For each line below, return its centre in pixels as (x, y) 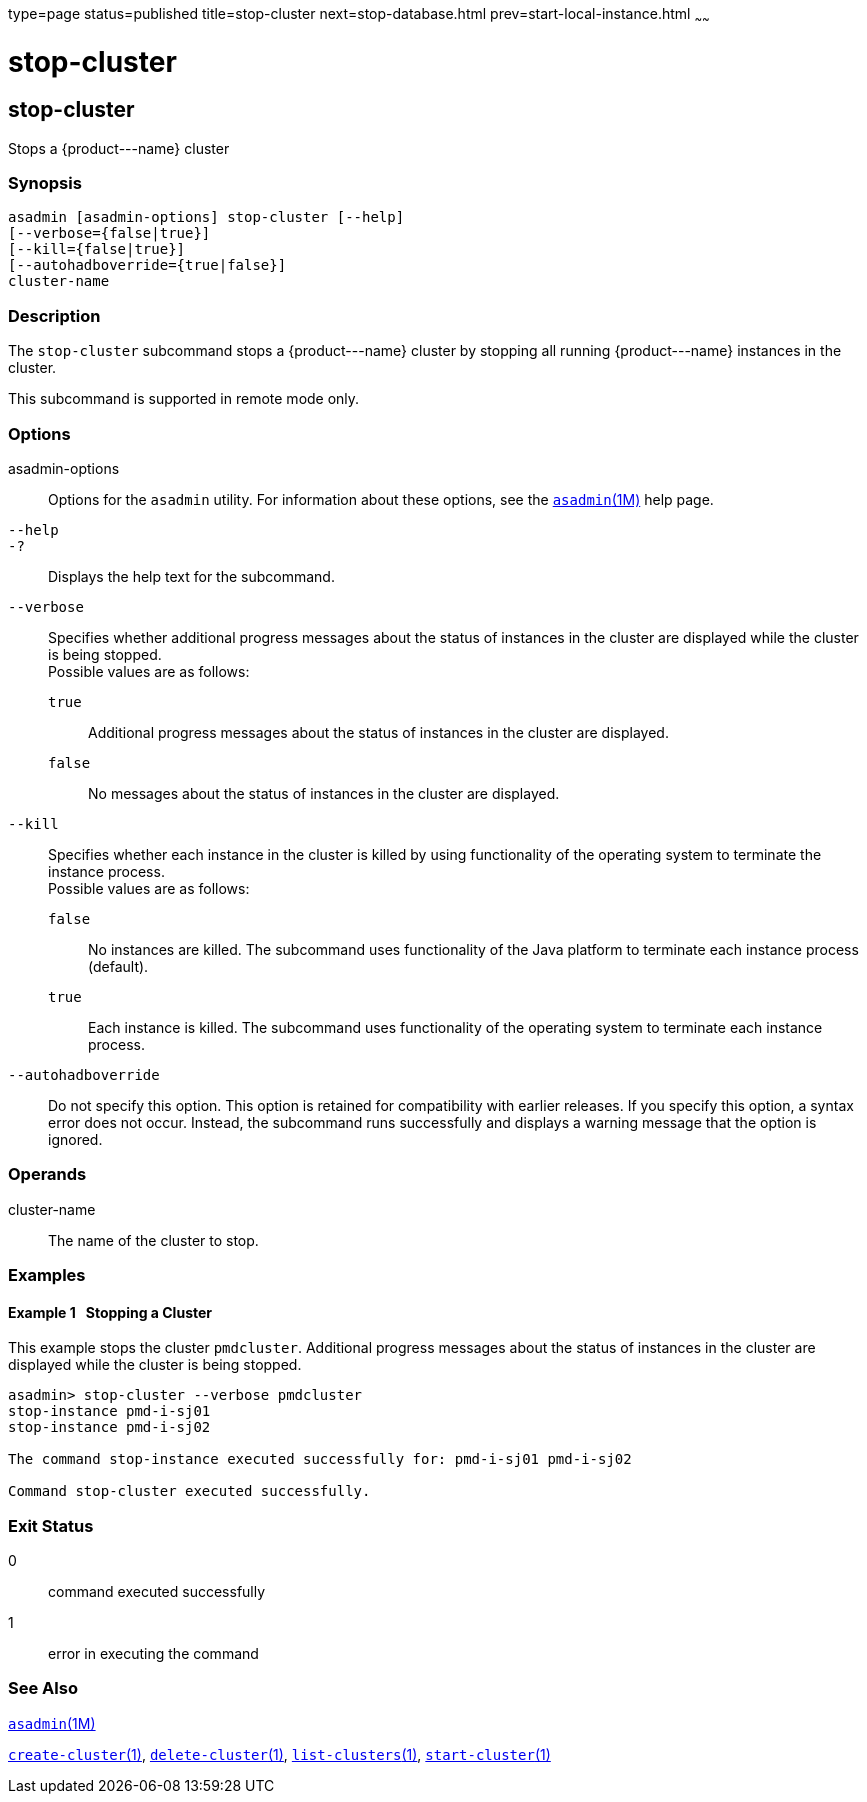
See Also (43, 1688)
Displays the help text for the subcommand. (191, 576)
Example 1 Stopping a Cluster (110, 1312)
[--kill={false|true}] (97, 249)
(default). (118, 966)
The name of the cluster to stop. (153, 1240)
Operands (47, 1174)
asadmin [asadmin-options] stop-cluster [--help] (206, 217)
